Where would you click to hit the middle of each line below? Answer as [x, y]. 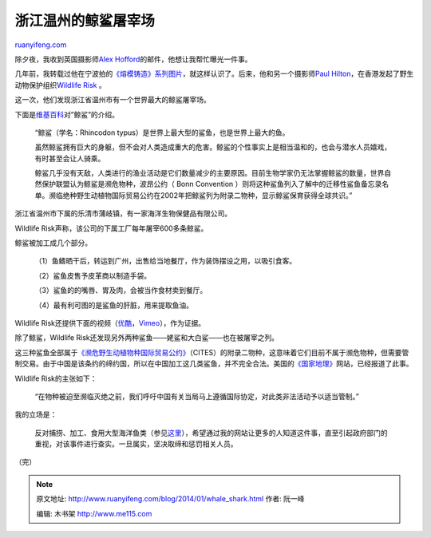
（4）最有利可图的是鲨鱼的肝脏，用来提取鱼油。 [114, 305]
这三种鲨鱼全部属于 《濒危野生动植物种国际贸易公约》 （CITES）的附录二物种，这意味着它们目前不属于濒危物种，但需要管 [212, 352]
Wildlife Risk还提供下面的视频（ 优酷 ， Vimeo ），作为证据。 [110, 322]
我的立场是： [36, 414]
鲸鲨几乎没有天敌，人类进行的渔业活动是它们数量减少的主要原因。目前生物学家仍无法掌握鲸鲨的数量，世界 [210, 173]
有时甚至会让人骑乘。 [70, 158]
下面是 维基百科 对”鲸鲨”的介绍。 [67, 114]
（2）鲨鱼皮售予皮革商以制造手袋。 [93, 275]
